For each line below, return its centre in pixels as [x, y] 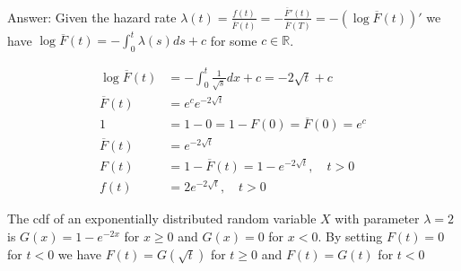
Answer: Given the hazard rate [92, 17]
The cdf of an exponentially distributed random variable [162, 219]
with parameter [377, 219]
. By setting [350, 236]
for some [234, 40]
